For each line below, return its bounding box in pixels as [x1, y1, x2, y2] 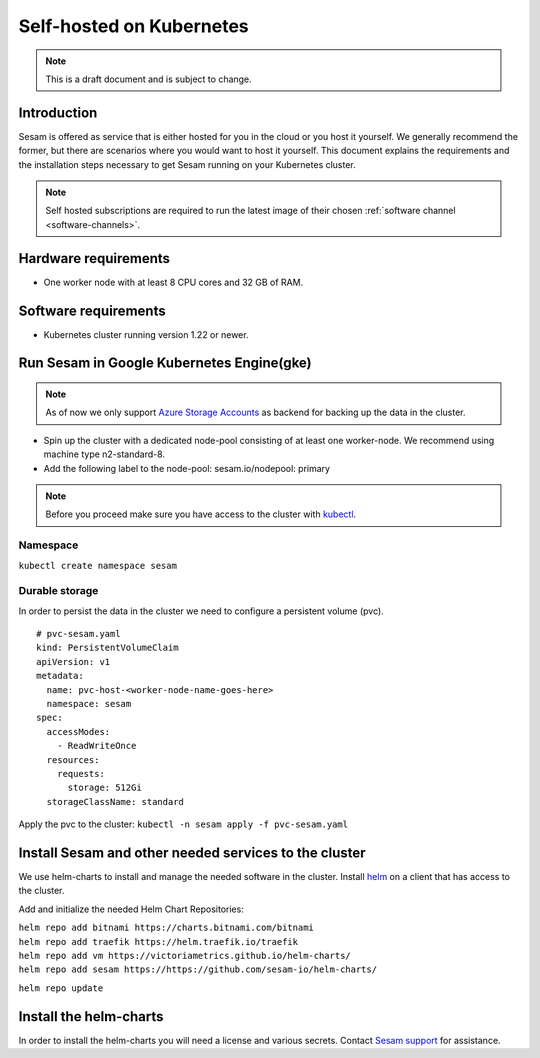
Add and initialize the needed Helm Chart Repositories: [18, 903, 244, 915]
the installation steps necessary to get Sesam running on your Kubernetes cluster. [18, 158, 357, 170]
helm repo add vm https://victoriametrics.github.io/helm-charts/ [18, 950, 352, 961]
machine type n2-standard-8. [43, 448, 165, 460]
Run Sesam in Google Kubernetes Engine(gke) [18, 355, 312, 372]
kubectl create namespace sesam [18, 560, 177, 571]
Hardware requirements [18, 250, 170, 267]
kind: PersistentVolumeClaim [36, 642, 179, 654]
